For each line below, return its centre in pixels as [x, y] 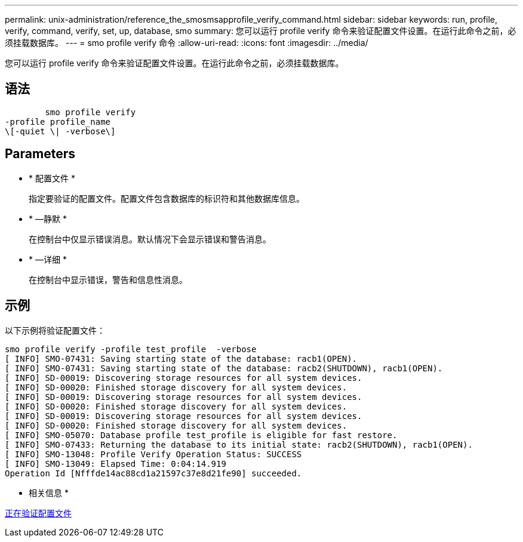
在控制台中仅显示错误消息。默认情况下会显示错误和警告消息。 [150, 239]
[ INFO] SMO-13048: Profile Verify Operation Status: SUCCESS [153, 454]
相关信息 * [49, 492]
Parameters [40, 154]
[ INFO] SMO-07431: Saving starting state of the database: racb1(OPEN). [181, 358]
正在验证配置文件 [38, 513]
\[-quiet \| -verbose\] [60, 131]
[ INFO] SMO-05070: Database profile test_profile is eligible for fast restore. [201, 435]
